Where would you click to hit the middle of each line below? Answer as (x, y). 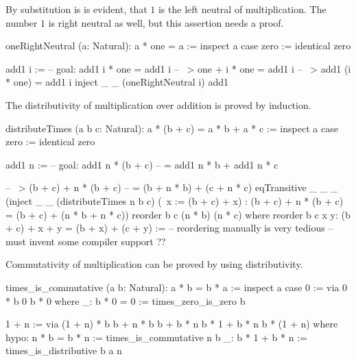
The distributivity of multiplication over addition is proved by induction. (158, 104)
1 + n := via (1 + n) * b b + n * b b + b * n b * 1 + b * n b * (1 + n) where (172, 324)
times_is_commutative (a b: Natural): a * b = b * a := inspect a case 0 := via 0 (177, 287)
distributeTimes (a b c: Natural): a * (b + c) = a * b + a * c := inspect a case (172, 128)
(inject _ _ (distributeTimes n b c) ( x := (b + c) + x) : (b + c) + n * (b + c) (175, 200)
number (22, 22)
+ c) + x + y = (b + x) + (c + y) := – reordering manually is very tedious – (169, 228)
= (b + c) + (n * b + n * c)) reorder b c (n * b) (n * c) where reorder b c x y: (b (178, 214)
